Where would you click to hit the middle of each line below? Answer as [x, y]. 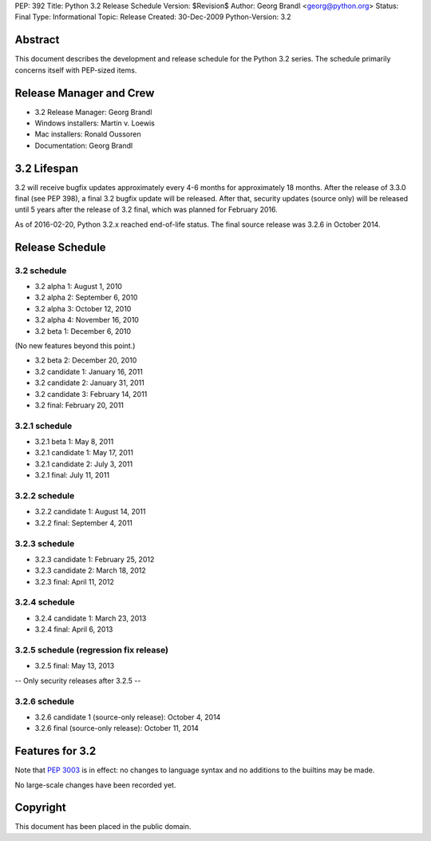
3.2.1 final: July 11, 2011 [72, 475]
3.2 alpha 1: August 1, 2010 [79, 286]
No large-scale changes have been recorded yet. [95, 785]
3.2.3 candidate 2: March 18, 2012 [91, 570]
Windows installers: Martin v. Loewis [95, 123]
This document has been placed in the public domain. [103, 827]
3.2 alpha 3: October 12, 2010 [83, 308]
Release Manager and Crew [85, 93]
